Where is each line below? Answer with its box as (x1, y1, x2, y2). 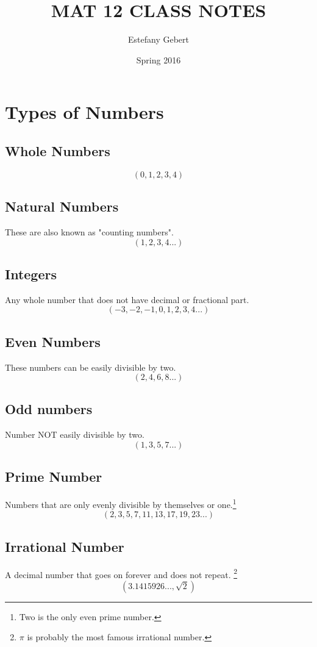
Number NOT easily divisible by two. (5, 428, 144, 441)
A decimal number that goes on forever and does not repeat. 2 (5, 566, 238, 581)
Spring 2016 (136, 53, 181, 66)
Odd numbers (5, 399, 93, 418)
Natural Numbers (5, 197, 119, 216)
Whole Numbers (5, 141, 110, 160)
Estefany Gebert (128, 33, 189, 46)
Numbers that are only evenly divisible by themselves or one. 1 (5, 496, 237, 510)
